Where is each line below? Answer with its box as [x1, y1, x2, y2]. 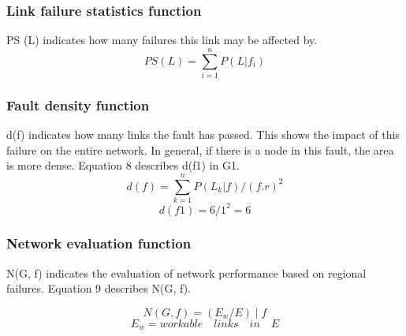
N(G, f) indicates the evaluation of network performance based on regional [6, 264, 367, 281]
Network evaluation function [6, 233, 192, 253]
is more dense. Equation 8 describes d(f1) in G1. [6, 157, 240, 174]
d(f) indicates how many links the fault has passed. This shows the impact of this [6, 126, 400, 143]
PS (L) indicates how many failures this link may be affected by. [6, 32, 318, 48]
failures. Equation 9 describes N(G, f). [6, 280, 191, 297]
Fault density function [6, 95, 150, 114]
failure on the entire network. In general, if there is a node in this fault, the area [6, 141, 394, 158]
